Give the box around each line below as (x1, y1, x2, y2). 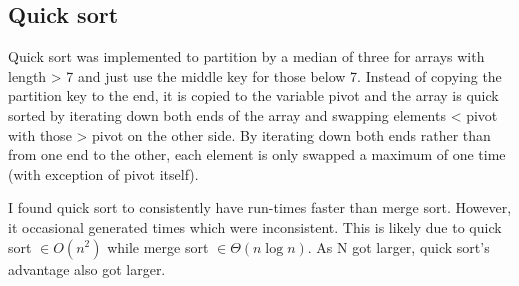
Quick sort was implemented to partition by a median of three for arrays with (8, 46, 485, 67)
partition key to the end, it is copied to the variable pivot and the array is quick (8, 85, 499, 106)
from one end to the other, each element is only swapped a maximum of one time (8, 144, 506, 165)
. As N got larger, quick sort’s (307, 236, 490, 257)
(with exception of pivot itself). (8, 163, 199, 184)
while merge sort (107, 236, 209, 257)
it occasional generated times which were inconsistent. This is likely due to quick (8, 216, 502, 237)
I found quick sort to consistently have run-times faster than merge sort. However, (8, 197, 512, 218)
